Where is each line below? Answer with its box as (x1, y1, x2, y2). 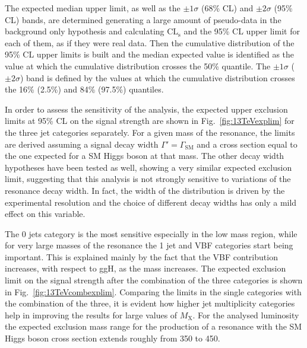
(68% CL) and (201, 2, 254, 14)
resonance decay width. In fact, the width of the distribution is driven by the (5, 184, 285, 196)
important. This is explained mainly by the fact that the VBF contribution (5, 250, 278, 263)
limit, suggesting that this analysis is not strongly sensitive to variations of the (5, 173, 291, 185)
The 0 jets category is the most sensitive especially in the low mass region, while (5, 227, 297, 240)
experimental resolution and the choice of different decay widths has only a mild (5, 196, 297, 208)
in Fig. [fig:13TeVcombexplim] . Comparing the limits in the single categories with (5, 285, 302, 298)
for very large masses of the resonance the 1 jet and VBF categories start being (5, 239, 293, 251)
